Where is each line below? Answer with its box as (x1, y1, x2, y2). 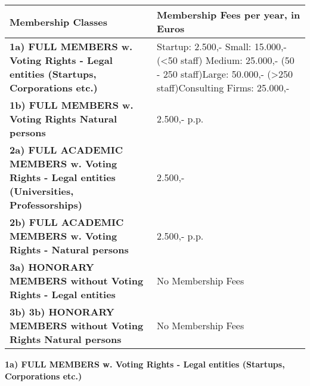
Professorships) (10, 198, 82, 212)
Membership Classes (10, 14, 107, 29)
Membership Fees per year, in (157, 8, 300, 22)
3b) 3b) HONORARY (10, 305, 114, 318)
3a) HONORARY (10, 260, 94, 274)
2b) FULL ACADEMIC (10, 215, 124, 229)
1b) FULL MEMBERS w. (10, 98, 134, 112)
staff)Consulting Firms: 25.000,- (157, 81, 290, 94)
